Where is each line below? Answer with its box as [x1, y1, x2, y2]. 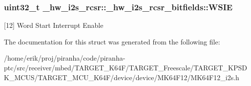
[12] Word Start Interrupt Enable [4, 20, 104, 30]
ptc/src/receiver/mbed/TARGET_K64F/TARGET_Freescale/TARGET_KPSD [4, 63, 247, 72]
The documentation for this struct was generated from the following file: [4, 36, 220, 46]
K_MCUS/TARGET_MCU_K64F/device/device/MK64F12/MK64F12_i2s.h [4, 72, 239, 82]
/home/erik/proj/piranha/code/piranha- [4, 53, 125, 63]
